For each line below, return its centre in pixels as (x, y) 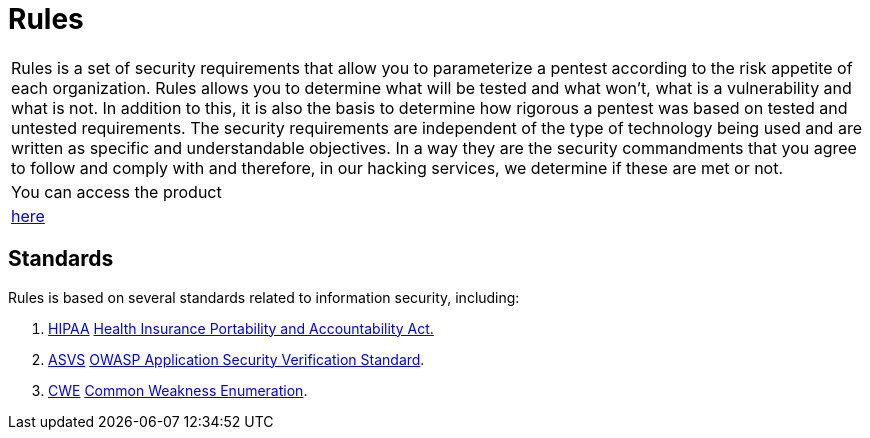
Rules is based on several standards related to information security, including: (264, 297)
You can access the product (116, 191)
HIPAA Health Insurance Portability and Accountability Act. (241, 328)
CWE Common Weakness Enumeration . (178, 390)
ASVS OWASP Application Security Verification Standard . (236, 359)
